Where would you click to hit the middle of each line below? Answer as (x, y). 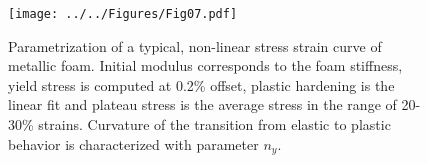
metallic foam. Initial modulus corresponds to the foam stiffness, (205, 65)
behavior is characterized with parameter (133, 143)
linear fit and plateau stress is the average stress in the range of (202, 104)
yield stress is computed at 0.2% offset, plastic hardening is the (201, 84)
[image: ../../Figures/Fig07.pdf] (123, 14)
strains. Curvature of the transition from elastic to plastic (214, 124)
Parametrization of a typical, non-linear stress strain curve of (195, 45)
